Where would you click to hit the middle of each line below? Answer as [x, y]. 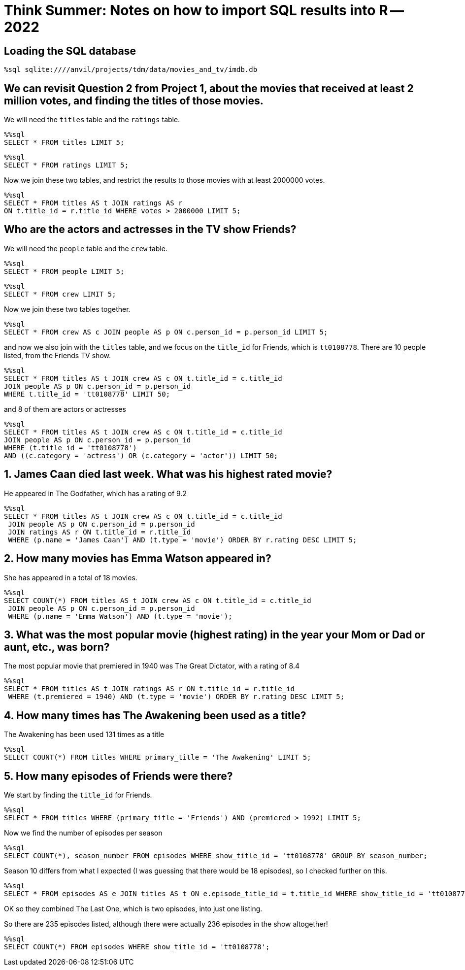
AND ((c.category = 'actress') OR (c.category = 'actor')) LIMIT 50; [141, 455]
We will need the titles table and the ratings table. [92, 120]
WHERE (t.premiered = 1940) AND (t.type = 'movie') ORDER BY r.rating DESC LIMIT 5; [176, 697]
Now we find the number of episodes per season [83, 833]
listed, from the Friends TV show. [57, 355]
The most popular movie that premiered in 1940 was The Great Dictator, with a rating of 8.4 [152, 666]
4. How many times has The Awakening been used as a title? [155, 715]
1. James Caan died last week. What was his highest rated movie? [168, 474]
